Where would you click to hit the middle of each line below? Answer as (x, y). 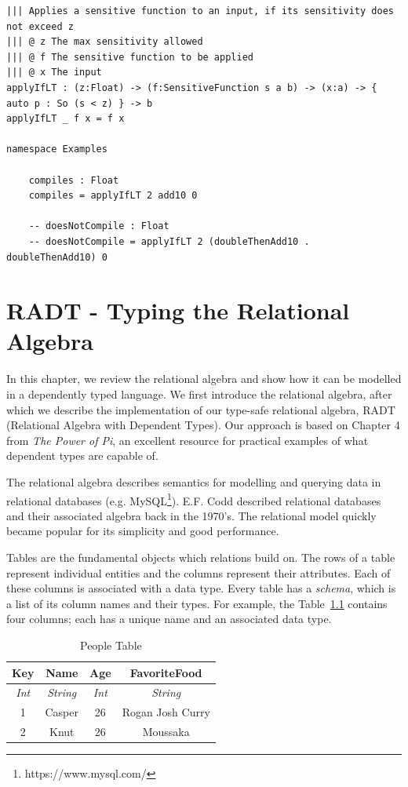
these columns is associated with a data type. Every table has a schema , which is (201, 588)
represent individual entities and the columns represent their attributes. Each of (199, 572)
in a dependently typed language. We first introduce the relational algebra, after (199, 394)
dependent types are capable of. (82, 455)
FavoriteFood (166, 672)
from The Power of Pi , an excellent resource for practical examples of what (188, 440)
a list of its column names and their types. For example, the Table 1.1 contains (197, 603)
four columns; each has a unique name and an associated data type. (169, 619)
